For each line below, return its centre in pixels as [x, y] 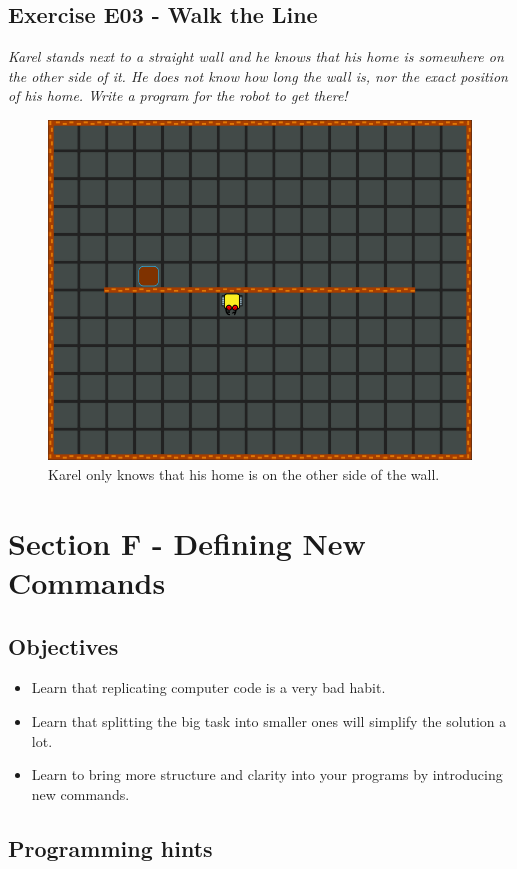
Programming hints [110, 847]
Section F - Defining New [187, 542]
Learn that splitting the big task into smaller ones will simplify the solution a [269, 720]
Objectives [63, 645]
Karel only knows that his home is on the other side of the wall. [244, 473]
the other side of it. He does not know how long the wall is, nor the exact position [258, 75]
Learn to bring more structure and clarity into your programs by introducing [267, 774]
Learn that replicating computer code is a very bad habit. [208, 687]
